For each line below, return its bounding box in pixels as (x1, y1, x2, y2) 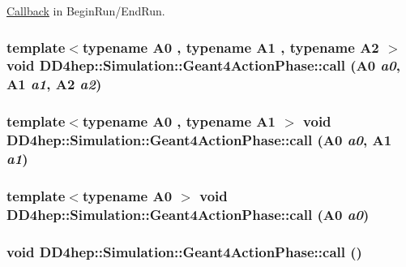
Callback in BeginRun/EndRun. (6, 2, 165, 19)
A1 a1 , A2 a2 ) (6, 74, 102, 94)
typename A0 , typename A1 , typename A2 (82, 37, 379, 57)
